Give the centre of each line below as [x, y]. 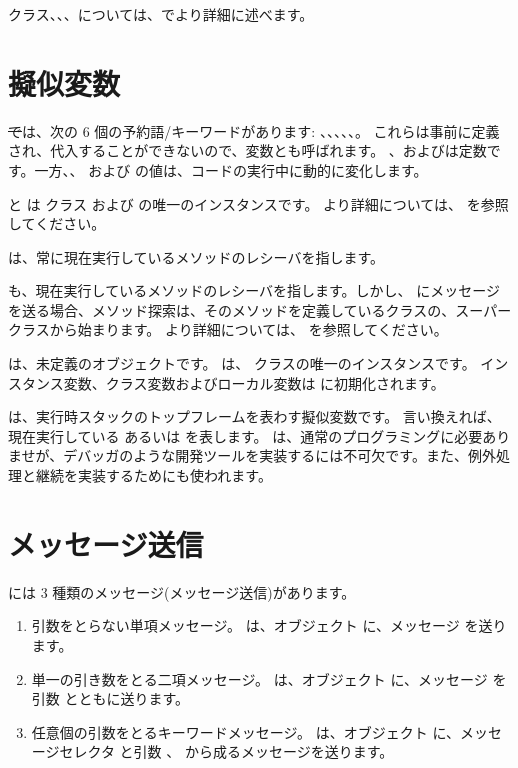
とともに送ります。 [127, 698]
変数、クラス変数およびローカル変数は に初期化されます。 [254, 382]
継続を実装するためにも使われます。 [153, 475]
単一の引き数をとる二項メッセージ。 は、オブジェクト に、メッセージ [259, 678]
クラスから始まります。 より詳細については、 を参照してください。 [228, 329]
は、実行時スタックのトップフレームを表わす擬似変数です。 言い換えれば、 [254, 416]
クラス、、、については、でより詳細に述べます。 [161, 14]
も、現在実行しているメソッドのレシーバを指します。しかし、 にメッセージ [254, 290]
